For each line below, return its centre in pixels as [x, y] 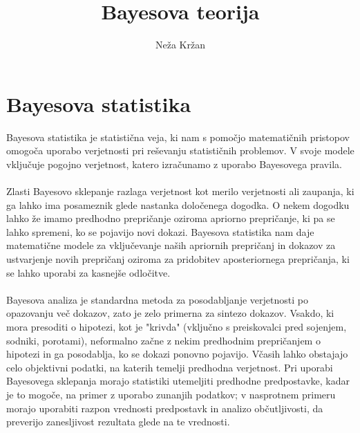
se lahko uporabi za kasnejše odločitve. [88, 272]
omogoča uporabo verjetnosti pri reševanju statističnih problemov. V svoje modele [180, 150]
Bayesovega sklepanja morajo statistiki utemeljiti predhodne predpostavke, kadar [178, 381]
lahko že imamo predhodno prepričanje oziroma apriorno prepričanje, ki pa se [171, 218]
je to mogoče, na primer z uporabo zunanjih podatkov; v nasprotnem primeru [171, 394]
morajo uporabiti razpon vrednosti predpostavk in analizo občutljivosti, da [165, 408]
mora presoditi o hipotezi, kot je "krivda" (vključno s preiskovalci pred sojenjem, [177, 326]
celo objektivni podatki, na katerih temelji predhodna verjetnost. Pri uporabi [170, 367]
